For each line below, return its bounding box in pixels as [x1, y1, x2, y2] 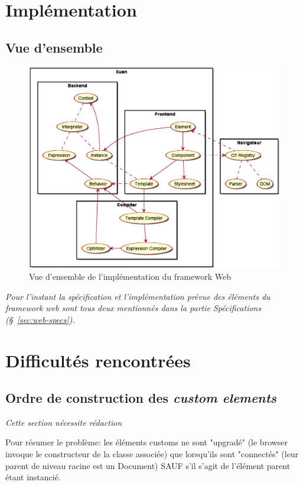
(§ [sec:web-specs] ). [5, 313, 75, 325]
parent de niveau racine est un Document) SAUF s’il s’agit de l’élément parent [5, 459, 291, 471]
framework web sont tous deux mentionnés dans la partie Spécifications [5, 302, 262, 314]
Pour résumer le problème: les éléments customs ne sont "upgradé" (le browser [5, 436, 288, 448]
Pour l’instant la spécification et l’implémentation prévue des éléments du [5, 290, 271, 302]
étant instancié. [5, 471, 61, 483]
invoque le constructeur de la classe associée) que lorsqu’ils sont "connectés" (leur [5, 448, 299, 460]
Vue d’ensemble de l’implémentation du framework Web [29, 270, 231, 282]
